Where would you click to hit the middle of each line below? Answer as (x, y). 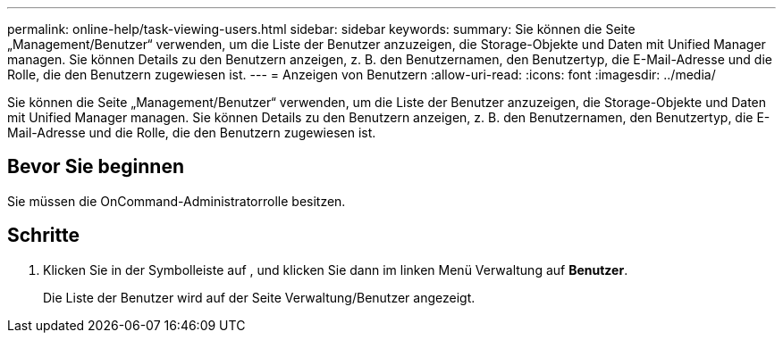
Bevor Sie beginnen (96, 167)
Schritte (43, 236)
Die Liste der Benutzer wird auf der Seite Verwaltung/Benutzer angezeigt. (259, 297)
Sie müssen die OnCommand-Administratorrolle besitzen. (177, 201)
